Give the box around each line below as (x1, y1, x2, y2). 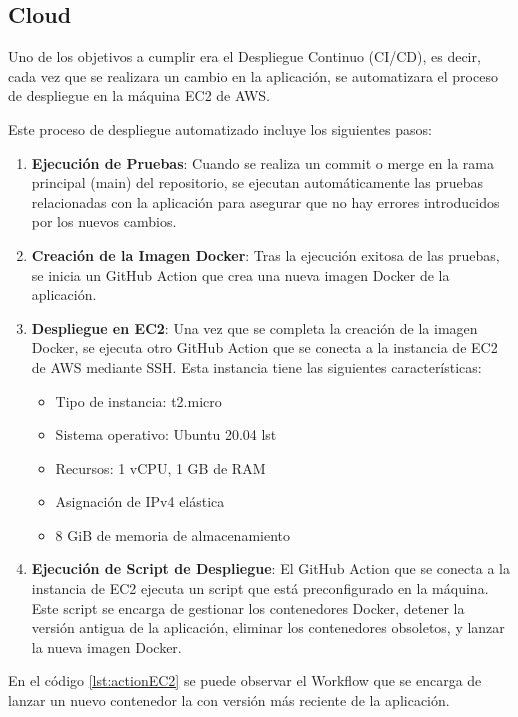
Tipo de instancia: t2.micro (55, 390, 222, 411)
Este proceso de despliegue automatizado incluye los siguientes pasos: (8, 118, 432, 139)
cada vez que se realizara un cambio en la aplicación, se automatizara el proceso (8, 65, 498, 86)
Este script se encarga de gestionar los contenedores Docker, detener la (31, 597, 465, 618)
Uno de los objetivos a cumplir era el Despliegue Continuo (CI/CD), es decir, (8, 46, 481, 67)
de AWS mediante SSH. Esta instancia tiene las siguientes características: (31, 356, 482, 377)
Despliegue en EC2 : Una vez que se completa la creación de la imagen (31, 317, 478, 338)
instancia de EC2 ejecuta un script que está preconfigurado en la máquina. (31, 578, 489, 599)
